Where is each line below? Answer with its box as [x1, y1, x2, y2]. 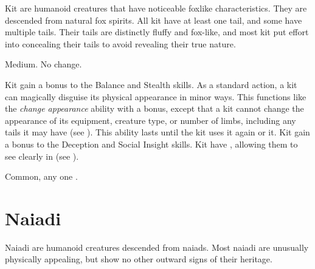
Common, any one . [5, 170, 78, 183]
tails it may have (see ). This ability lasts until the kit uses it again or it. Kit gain [5, 126, 310, 138]
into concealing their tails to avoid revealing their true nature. [5, 37, 236, 50]
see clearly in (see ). [5, 149, 79, 162]
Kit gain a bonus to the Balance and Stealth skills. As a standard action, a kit [5, 78, 297, 90]
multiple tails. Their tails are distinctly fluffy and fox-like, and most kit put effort [5, 26, 309, 38]
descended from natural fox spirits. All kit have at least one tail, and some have [5, 13, 302, 26]
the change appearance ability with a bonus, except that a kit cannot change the [5, 102, 304, 115]
